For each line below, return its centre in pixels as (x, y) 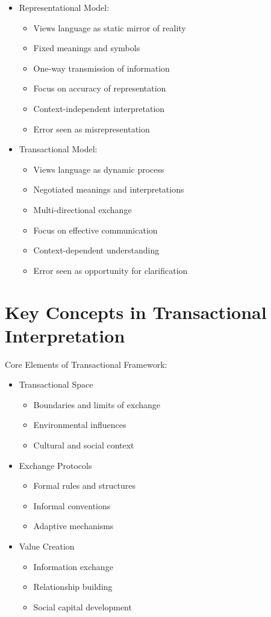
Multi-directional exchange (83, 209)
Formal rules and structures (84, 485)
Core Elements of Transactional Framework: (86, 364)
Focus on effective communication (95, 230)
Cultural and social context (84, 445)
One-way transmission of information (101, 68)
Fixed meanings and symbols (87, 48)
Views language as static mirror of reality (110, 27)
